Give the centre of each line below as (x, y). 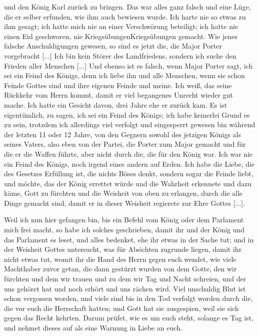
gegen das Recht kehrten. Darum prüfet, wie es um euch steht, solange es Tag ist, (129, 318)
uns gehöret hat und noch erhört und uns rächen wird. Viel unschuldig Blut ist (125, 288)
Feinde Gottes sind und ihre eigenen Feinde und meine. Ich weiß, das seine (118, 85)
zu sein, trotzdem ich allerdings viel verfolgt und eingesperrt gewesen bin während (130, 124)
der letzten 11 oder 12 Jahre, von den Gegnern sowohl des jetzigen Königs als (122, 134)
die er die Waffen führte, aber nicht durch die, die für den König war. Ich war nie (128, 153)
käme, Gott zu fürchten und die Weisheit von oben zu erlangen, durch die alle (123, 193)
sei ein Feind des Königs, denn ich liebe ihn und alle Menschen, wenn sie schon (124, 75)
